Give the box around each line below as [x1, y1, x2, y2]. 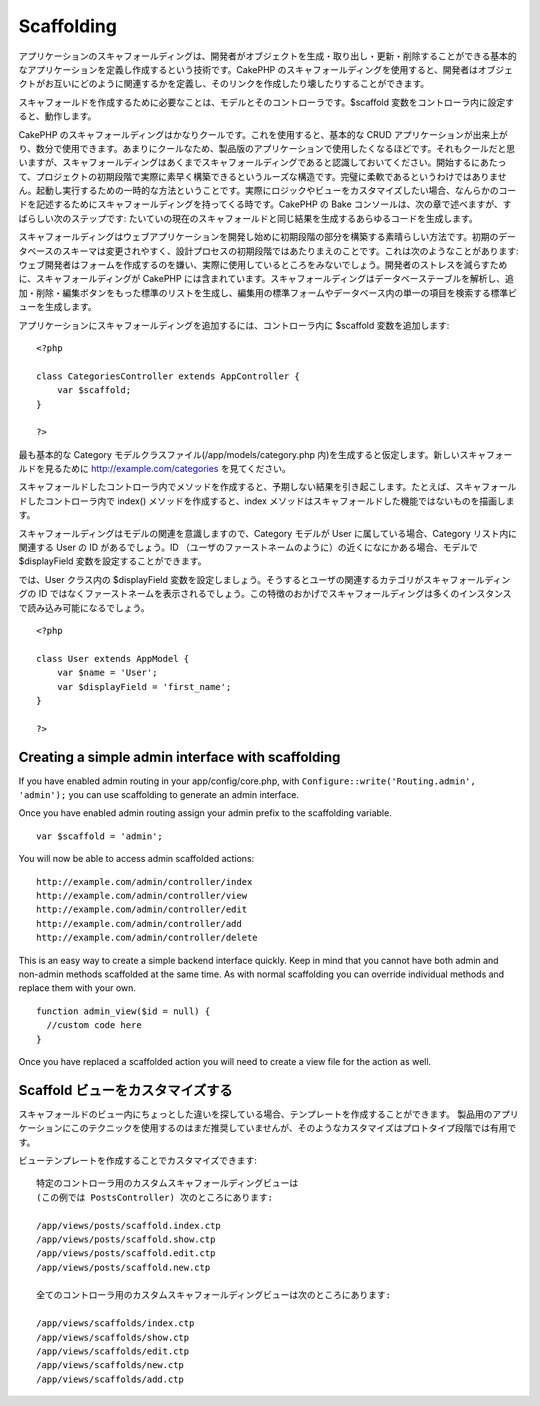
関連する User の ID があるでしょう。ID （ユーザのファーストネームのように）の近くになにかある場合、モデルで [18, 541, 479, 554]
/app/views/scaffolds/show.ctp [36, 1331, 190, 1343]
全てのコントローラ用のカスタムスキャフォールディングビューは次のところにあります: [36, 1290, 392, 1301]
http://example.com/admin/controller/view [36, 890, 248, 901]
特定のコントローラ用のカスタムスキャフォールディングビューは [36, 1178, 299, 1189]
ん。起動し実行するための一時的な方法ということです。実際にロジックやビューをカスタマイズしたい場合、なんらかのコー [18, 185, 517, 197]
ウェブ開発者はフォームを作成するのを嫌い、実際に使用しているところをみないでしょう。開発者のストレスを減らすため [18, 259, 508, 271]
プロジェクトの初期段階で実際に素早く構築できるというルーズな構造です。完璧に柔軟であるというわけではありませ [35, 170, 507, 182]
